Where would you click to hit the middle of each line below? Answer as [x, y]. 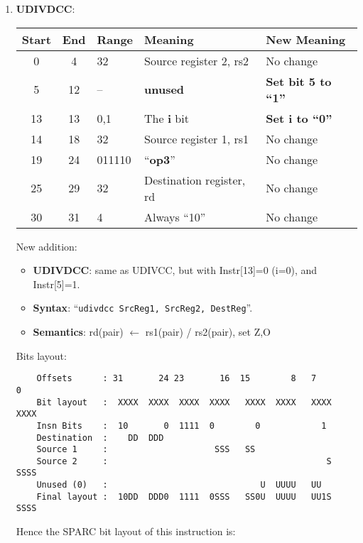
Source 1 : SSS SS [146, 450]
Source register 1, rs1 [197, 138]
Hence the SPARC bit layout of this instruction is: [126, 531]
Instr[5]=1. [56, 284]
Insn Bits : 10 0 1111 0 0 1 [181, 426]
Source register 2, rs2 [197, 60]
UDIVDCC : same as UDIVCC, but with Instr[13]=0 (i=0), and [175, 270]
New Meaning [306, 39]
